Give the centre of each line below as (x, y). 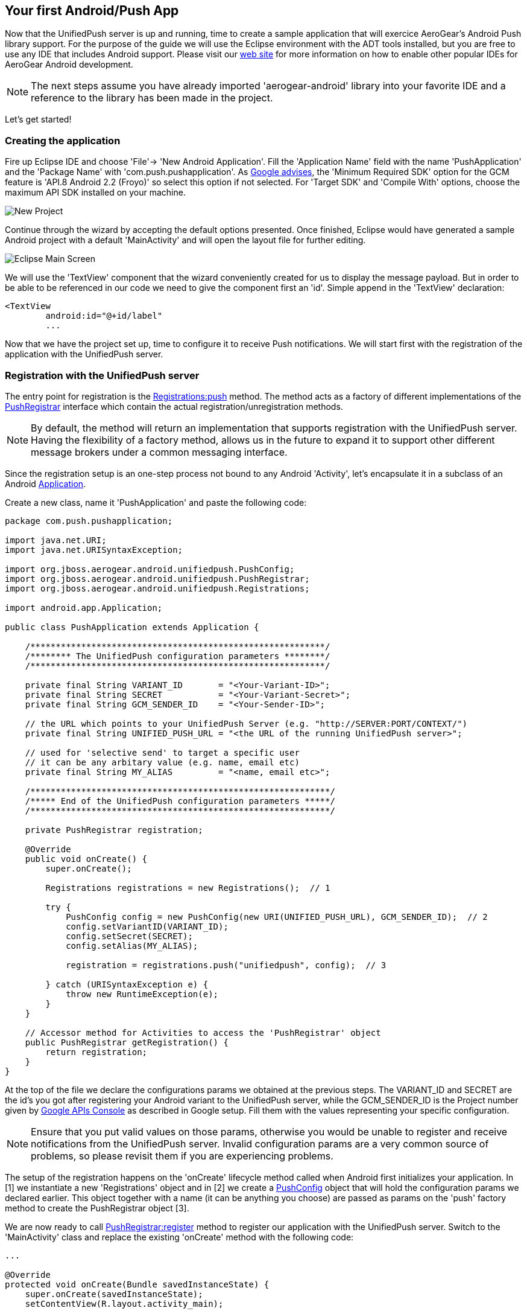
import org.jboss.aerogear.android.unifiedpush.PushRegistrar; (157, 579)
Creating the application (63, 140)
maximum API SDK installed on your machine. (95, 193)
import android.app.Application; (84, 608)
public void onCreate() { (86, 859)
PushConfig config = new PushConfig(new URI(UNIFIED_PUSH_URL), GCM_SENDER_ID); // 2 (277, 917)
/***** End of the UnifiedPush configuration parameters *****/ (180, 801)
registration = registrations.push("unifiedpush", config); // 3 (226, 965)
